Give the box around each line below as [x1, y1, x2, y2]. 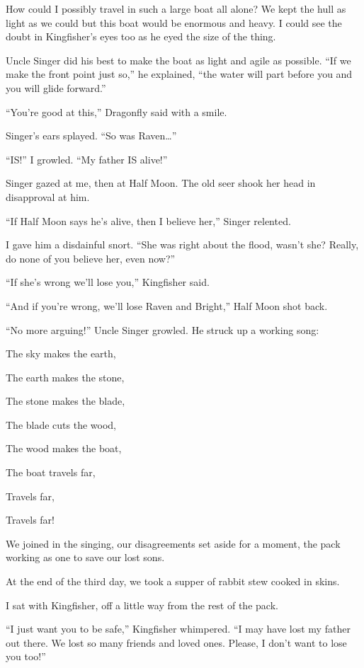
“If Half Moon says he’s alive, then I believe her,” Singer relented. [6, 213, 291, 228]
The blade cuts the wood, [6, 417, 117, 432]
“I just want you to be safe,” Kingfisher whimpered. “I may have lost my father [6, 621, 351, 636]
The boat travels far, [6, 465, 96, 480]
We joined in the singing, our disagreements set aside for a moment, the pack [6, 536, 341, 551]
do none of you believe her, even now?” [6, 250, 176, 265]
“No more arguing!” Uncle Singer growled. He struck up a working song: [6, 322, 319, 337]
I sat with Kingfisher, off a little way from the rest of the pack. [6, 597, 278, 612]
